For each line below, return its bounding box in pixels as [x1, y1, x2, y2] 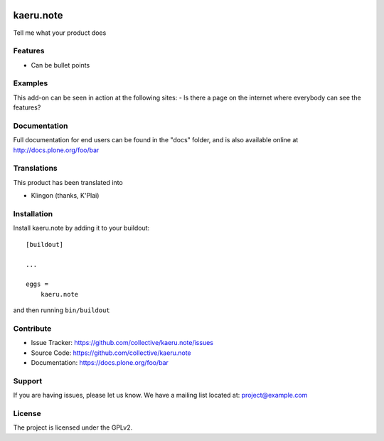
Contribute [13, 324, 52, 334]
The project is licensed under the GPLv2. [13, 423, 133, 432]
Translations [13, 164, 58, 174]
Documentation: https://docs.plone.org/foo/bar [31, 358, 169, 367]
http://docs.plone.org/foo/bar [13, 146, 100, 154]
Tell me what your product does [13, 28, 107, 37]
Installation [13, 209, 53, 219]
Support [13, 376, 43, 386]
